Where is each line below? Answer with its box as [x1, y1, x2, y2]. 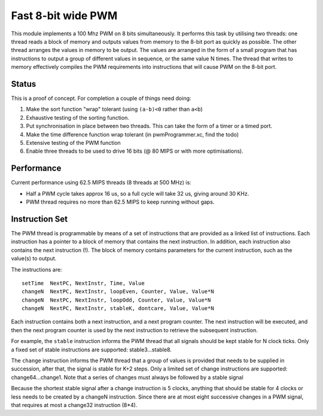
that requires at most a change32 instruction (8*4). [11, 401, 138, 408]
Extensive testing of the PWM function [26, 139, 121, 146]
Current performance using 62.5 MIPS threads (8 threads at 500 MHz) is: [11, 179, 191, 186]
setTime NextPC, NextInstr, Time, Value [22, 280, 145, 287]
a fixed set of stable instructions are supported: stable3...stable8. [11, 346, 172, 353]
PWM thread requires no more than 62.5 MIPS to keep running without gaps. [26, 198, 215, 206]
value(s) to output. [11, 255, 57, 262]
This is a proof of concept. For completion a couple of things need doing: [11, 95, 191, 102]
